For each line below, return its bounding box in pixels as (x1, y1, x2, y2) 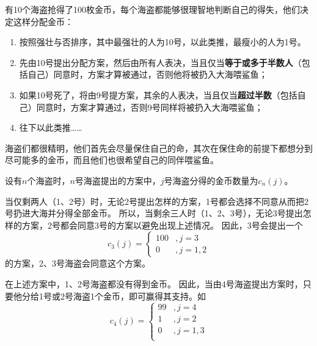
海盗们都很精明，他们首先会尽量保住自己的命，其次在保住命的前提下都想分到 (5, 141, 313, 154)
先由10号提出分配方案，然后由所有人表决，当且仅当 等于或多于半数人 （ (19, 56, 302, 68)
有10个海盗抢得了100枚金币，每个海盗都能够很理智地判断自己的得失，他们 (5, 3, 300, 15)
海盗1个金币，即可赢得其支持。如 (73, 289, 206, 302)
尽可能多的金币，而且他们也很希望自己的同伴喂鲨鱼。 (5, 153, 219, 166)
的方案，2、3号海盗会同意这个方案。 (5, 257, 150, 270)
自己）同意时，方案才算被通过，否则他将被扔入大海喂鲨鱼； (27, 68, 268, 81)
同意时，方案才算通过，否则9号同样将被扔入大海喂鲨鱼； (36, 100, 263, 113)
